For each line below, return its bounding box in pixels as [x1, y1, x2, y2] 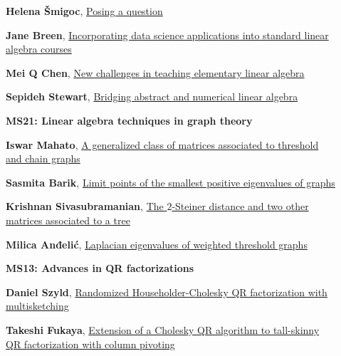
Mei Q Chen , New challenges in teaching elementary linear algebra [6, 65, 305, 80]
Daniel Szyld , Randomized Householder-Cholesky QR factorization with [6, 284, 327, 299]
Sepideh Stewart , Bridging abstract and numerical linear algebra [6, 89, 298, 104]
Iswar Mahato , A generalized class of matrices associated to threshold [6, 137, 319, 152]
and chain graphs [6, 151, 80, 166]
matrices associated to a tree [6, 212, 130, 227]
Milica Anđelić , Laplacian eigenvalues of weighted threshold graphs [6, 236, 308, 251]
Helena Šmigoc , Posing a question [6, 4, 163, 18]
